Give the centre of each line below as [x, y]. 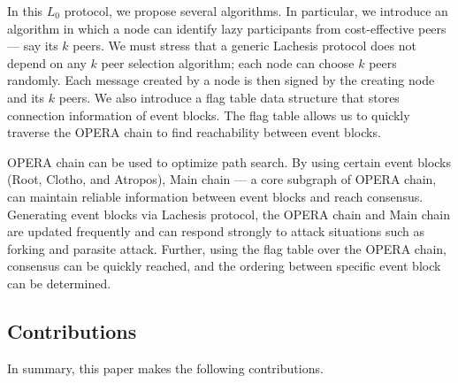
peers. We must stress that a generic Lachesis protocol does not [244, 46]
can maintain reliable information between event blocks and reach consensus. [215, 196]
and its [26, 97]
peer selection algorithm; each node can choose [228, 62]
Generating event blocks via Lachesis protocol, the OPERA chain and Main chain [229, 214]
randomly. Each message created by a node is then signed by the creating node [221, 80]
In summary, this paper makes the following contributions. [165, 368]
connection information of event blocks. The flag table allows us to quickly [209, 115]
